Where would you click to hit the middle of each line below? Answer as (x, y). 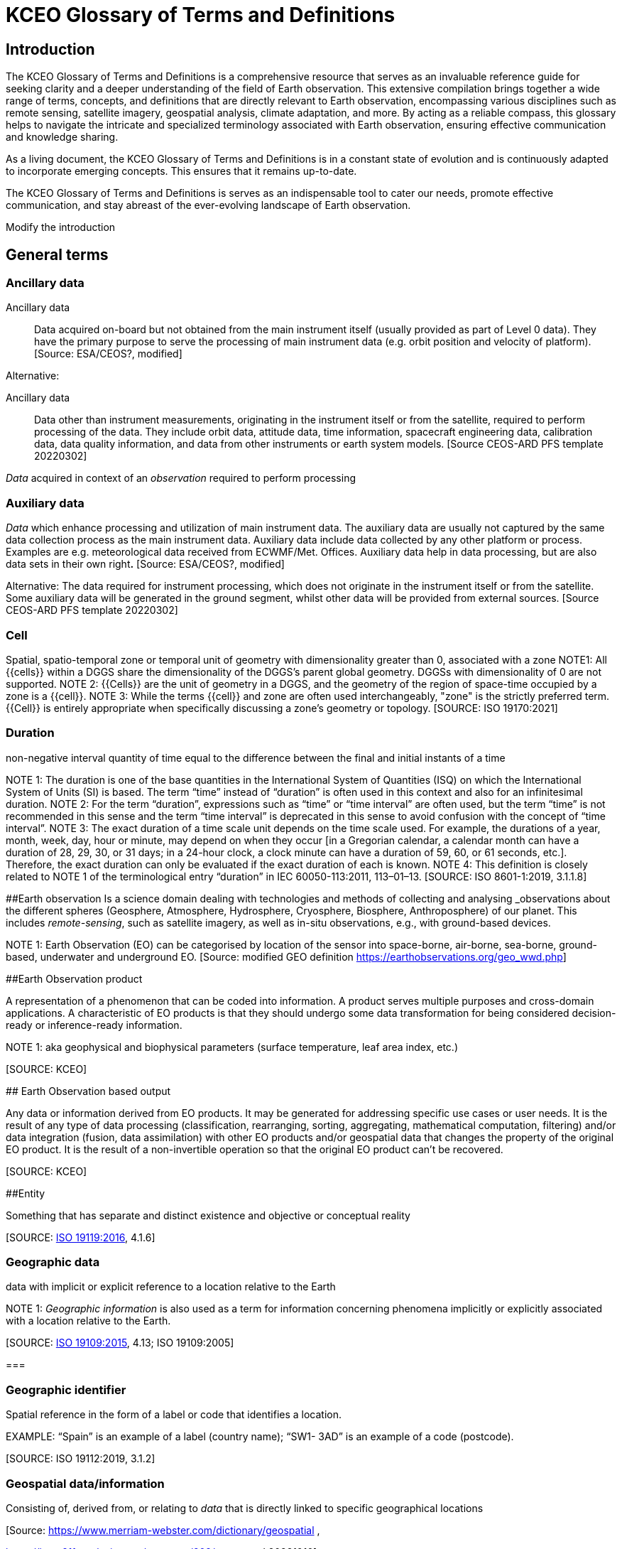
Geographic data (53, 1262)
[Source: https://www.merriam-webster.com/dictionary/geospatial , (163, 1530)
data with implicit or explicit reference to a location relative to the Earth (171, 1287)
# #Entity (26, 1193)
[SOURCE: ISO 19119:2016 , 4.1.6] (81, 1237)
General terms (57, 254)
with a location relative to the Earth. (88, 1321)
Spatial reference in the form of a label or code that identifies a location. (174, 1415)
